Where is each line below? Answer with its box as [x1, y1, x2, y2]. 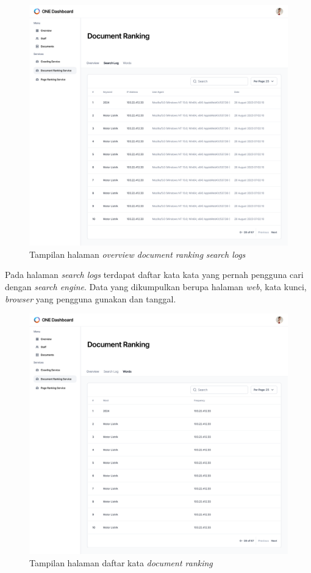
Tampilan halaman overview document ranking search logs [29, 247, 246, 260]
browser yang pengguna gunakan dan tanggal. [5, 292, 176, 305]
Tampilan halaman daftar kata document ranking [29, 556, 213, 569]
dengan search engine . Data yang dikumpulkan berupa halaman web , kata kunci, [5, 280, 307, 293]
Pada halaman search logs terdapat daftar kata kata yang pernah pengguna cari [5, 268, 304, 281]
